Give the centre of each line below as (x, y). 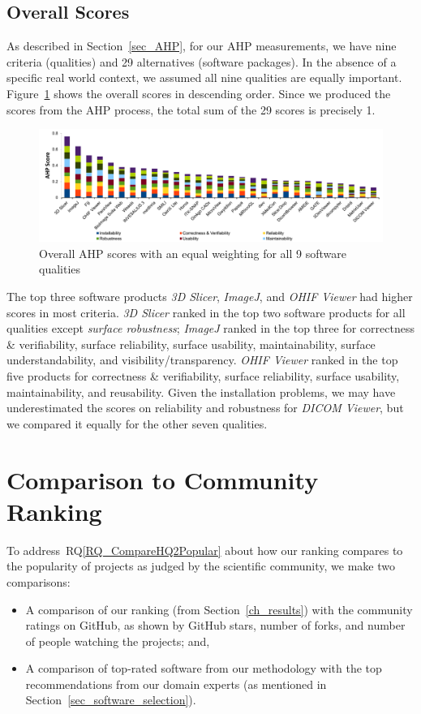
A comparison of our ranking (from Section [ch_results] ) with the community (219, 609)
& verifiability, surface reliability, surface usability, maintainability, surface (191, 344)
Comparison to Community (163, 479)
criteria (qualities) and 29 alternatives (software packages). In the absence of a (202, 61)
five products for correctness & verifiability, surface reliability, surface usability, (203, 376)
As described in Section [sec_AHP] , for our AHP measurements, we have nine (202, 46)
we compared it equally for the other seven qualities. (137, 423)
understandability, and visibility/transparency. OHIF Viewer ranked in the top (202, 360)
